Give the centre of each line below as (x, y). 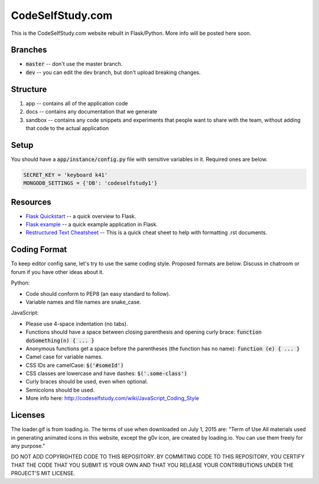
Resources (31, 202)
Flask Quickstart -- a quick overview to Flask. (81, 216)
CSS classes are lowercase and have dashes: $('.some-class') (106, 373)
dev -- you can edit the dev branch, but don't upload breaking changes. (113, 72)
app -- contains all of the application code (77, 103)
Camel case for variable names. (64, 357)
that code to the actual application (67, 128)
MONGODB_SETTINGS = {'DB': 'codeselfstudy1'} (90, 183)
